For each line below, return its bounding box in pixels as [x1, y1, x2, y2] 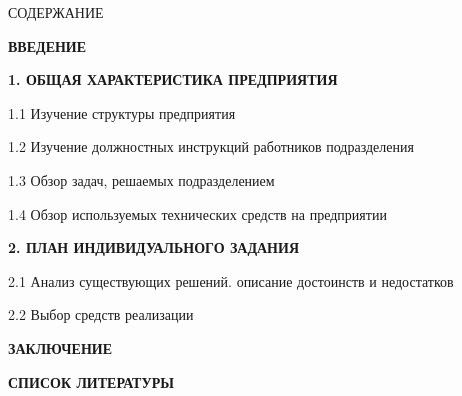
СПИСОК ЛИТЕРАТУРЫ [8, 371, 174, 392]
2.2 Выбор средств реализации [8, 304, 194, 325]
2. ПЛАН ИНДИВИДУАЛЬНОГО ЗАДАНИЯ [8, 237, 300, 258]
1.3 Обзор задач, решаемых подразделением [8, 169, 275, 190]
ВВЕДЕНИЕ [8, 35, 87, 56]
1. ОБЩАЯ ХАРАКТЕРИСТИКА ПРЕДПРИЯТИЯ [8, 69, 338, 90]
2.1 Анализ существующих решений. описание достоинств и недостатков [8, 270, 454, 291]
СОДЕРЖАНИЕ [8, 2, 104, 22]
